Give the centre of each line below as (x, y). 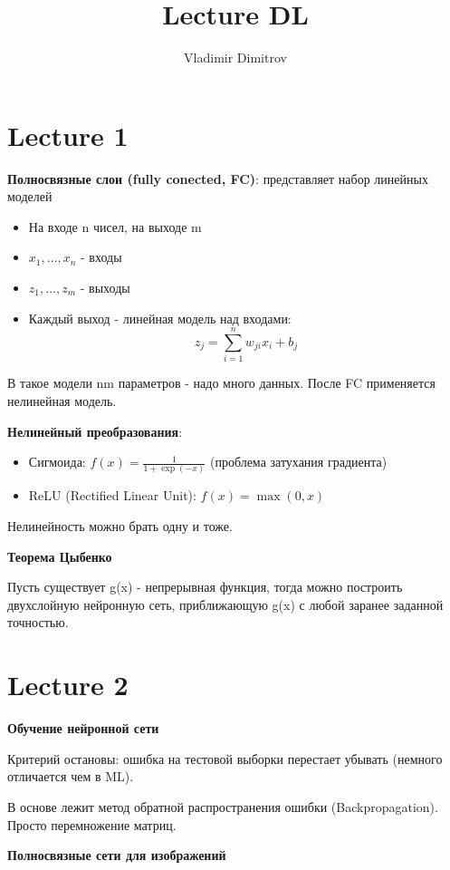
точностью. (38, 622)
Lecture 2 (68, 685)
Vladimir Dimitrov (235, 58)
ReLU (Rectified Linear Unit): (112, 495)
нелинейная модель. (62, 400)
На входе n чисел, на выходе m (115, 226)
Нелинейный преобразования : (95, 431)
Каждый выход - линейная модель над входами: (160, 318)
